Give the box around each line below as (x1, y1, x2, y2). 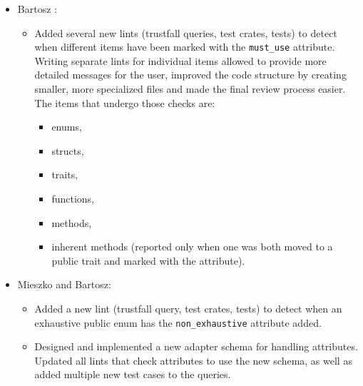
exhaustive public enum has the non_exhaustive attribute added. (34, 315, 322, 330)
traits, (51, 167, 78, 182)
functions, (51, 191, 94, 205)
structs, (51, 143, 84, 158)
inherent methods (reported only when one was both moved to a (51, 239, 333, 254)
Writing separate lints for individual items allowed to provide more (34, 53, 327, 68)
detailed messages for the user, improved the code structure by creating (34, 67, 347, 82)
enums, (51, 119, 82, 134)
